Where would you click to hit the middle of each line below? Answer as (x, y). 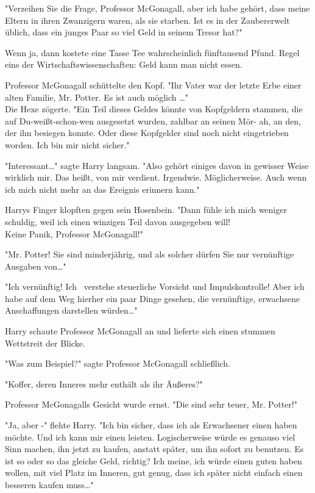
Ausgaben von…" (36, 266)
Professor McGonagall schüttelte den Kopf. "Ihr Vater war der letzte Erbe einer (153, 85)
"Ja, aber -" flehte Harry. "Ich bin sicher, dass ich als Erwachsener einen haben (151, 425)
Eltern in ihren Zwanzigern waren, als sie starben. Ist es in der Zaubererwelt (147, 20)
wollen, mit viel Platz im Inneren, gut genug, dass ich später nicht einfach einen (154, 473)
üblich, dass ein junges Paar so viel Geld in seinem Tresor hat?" (124, 32)
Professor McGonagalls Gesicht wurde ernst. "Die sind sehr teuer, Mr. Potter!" (151, 404)
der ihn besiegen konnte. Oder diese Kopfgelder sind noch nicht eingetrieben (147, 133)
